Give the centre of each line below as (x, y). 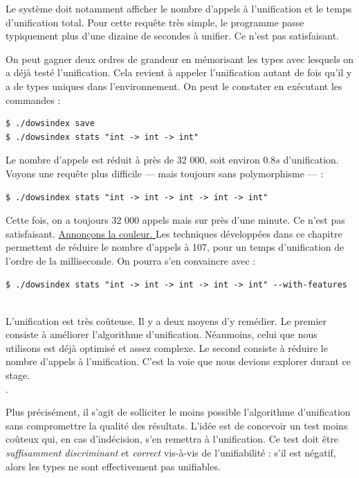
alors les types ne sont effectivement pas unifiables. (113, 466)
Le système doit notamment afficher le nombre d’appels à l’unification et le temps (179, 8)
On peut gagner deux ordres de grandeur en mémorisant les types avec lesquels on (180, 59)
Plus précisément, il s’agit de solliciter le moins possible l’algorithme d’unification (178, 412)
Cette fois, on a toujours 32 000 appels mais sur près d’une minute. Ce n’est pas (175, 220)
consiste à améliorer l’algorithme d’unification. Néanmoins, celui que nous (162, 334)
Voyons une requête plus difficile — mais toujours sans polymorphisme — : (165, 173)
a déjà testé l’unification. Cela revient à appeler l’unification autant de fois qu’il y (179, 72)
